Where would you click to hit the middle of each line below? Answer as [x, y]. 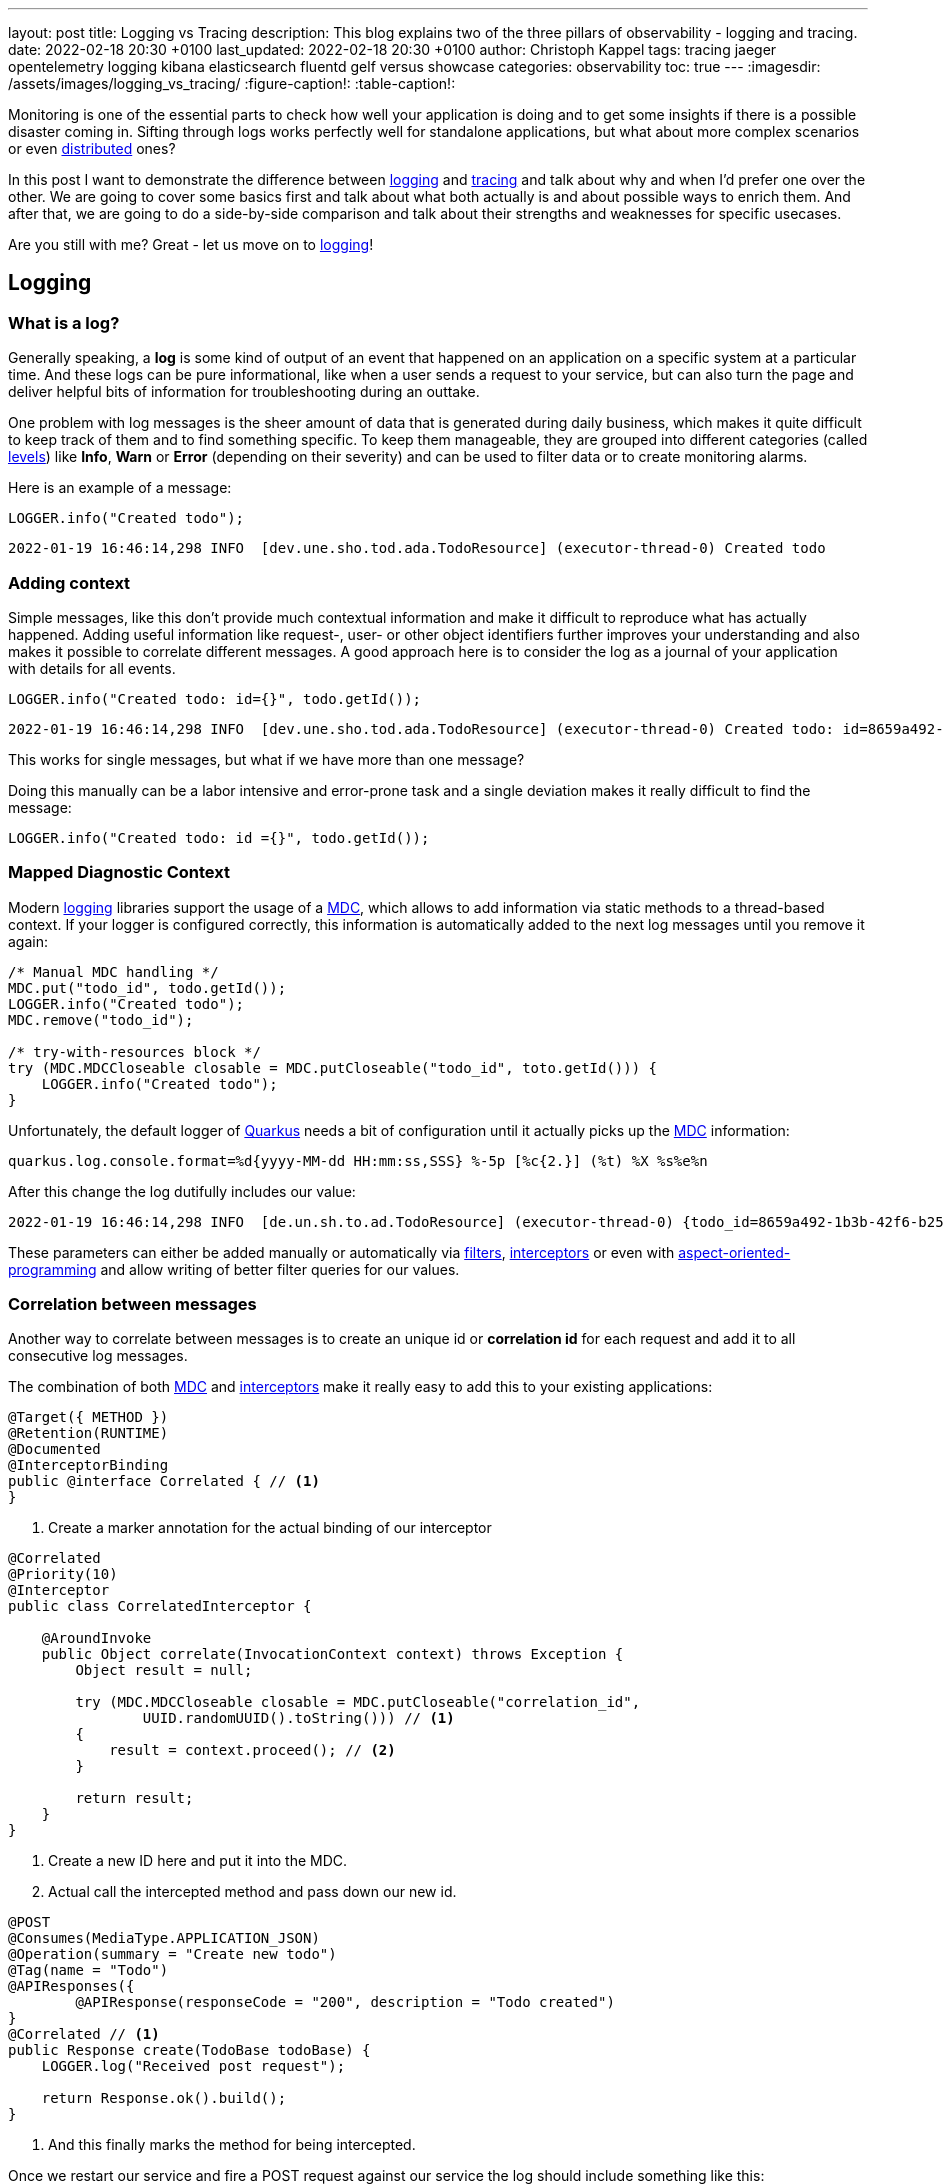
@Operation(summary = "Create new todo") [172, 1954]
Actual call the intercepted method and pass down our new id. [252, 1892]
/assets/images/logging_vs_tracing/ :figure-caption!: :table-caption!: [232, 83]
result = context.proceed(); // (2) [252, 1750]
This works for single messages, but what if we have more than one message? [266, 759]
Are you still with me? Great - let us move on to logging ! [191, 244]
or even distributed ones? [92, 148]
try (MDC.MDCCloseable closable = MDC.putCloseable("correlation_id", [358, 1702]
